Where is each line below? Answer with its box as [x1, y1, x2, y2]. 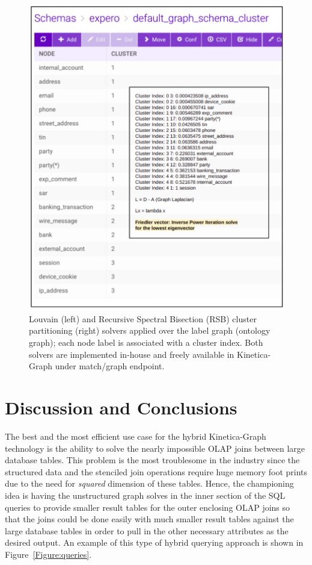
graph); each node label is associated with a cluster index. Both [29, 336, 263, 349]
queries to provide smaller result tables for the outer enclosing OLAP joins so [5, 501, 290, 513]
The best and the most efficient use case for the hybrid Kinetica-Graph [5, 429, 266, 442]
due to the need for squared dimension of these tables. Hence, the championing [5, 477, 294, 490]
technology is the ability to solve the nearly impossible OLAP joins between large [5, 442, 305, 454]
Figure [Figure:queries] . [5, 548, 92, 560]
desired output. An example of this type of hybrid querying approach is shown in [5, 536, 304, 549]
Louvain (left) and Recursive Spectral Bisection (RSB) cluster [29, 312, 257, 325]
